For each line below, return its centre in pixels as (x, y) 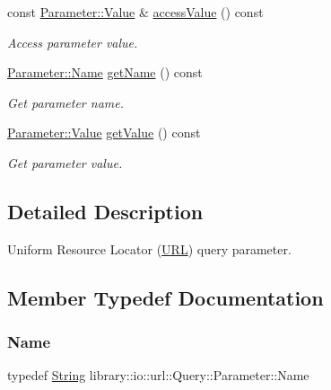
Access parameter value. (73, 42)
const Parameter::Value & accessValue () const (135, 12)
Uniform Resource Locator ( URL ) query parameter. (149, 248)
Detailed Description (105, 211)
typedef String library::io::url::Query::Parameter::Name (158, 375)
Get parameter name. (65, 102)
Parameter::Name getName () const (105, 72)
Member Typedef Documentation (165, 297)
